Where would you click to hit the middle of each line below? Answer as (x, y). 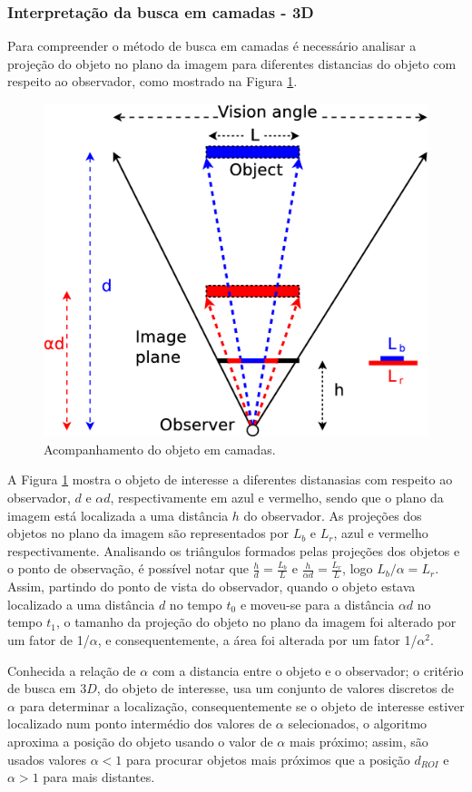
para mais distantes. (99, 777)
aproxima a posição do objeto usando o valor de (140, 741)
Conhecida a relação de (72, 670)
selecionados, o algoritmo (358, 724)
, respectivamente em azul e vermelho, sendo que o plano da (277, 498)
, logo (358, 568)
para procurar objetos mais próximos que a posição (268, 759)
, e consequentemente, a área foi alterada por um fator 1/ (257, 640)
